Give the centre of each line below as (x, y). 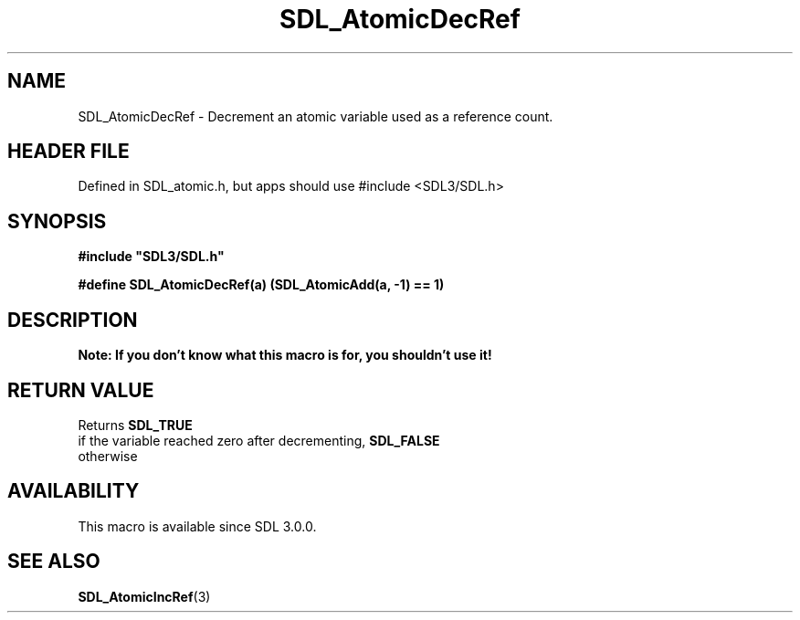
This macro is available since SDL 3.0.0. (197, 526)
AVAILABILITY (74, 491)
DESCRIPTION (73, 320)
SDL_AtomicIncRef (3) (144, 596)
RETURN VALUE (81, 390)
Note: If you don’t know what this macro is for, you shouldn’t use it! (285, 355)
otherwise (108, 456)
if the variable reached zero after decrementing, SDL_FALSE (259, 440)
